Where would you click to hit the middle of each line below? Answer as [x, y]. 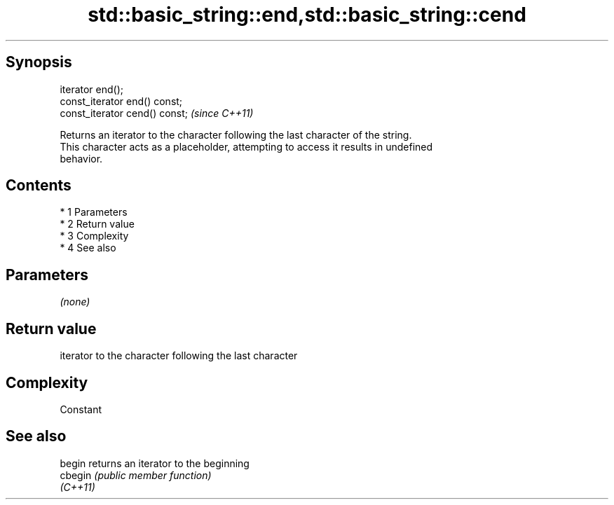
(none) [75, 302]
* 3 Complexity [94, 236]
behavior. [81, 158]
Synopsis [39, 62]
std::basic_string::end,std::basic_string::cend [307, 15]
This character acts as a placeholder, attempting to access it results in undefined [246, 146]
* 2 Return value [97, 224]
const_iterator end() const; [121, 101]
